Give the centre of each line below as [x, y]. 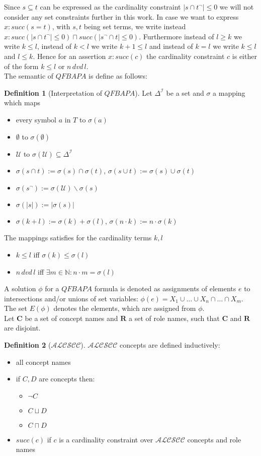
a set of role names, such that [174, 318]
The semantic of [29, 76]
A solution [20, 288]
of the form [21, 66]
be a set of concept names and [71, 318]
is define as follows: [118, 76]
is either [244, 56]
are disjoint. [22, 328]
